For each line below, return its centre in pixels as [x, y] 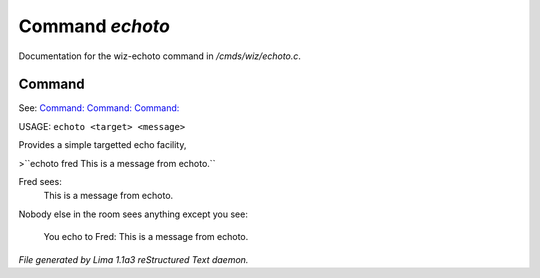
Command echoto [94, 26]
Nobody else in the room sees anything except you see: [133, 214]
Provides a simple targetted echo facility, [102, 145]
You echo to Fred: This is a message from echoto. [146, 237]
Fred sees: [40, 182]
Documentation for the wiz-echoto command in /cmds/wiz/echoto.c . [160, 56]
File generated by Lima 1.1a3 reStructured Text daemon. [133, 259]
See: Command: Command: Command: [99, 108]
